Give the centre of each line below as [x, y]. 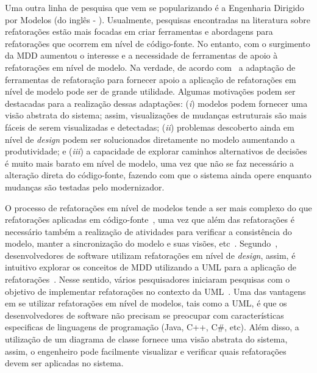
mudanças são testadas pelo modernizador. [85, 186]
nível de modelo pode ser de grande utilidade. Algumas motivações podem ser [150, 91]
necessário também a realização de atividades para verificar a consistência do [148, 231]
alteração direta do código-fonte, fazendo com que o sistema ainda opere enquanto [158, 175]
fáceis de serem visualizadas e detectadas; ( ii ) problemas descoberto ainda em [150, 127]
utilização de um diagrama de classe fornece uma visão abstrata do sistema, [146, 339]
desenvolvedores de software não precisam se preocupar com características [144, 315]
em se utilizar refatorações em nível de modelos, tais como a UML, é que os [146, 303]
